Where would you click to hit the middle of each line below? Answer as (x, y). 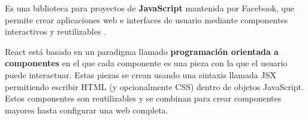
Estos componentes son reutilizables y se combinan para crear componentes (143, 98)
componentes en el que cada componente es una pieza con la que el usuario (146, 63)
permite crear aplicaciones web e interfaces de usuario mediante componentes (147, 19)
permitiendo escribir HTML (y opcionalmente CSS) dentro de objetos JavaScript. (154, 86)
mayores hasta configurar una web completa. (87, 110)
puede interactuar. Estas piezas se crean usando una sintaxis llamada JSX (141, 74)
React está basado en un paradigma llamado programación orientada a (142, 51)
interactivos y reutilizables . (56, 31)
